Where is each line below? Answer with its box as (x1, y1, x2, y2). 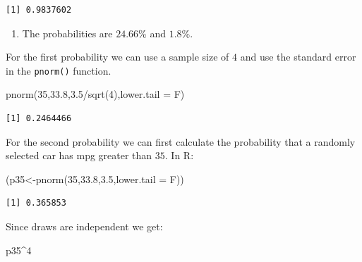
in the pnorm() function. (6, 63, 111, 77)
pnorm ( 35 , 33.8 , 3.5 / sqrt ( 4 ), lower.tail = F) (6, 87, 185, 101)
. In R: (164, 148, 194, 163)
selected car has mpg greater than (6, 148, 152, 163)
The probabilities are (22, 25, 113, 40)
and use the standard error (240, 49, 356, 64)
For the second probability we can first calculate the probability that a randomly (6, 134, 356, 149)
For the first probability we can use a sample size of (6, 49, 229, 64)
